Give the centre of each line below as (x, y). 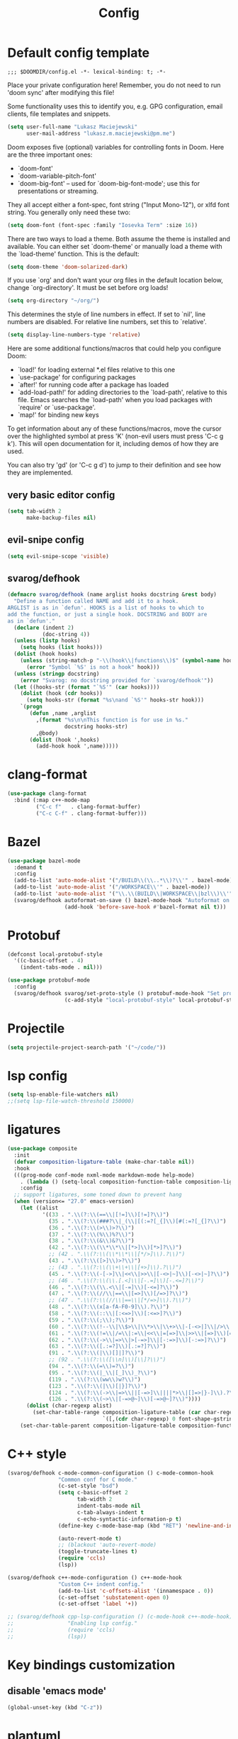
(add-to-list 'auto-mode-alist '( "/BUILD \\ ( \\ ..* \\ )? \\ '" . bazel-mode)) (125, 881)
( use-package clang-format (47, 794)
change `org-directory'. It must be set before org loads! (88, 288)
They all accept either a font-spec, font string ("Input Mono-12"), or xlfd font (119, 204)
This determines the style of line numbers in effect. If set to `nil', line (107, 314)
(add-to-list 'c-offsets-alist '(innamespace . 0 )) (136, 1591)
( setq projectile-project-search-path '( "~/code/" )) (87, 1048)
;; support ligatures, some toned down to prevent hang (98, 1195)
